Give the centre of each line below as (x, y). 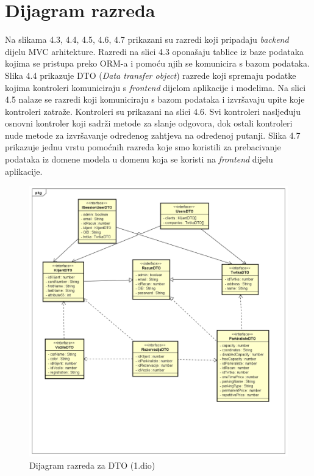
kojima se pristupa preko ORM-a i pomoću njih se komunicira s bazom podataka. (157, 63)
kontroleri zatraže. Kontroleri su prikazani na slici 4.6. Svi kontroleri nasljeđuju (153, 111)
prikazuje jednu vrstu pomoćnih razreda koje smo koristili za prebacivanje (143, 147)
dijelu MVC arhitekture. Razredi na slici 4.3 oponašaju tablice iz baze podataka (155, 51)
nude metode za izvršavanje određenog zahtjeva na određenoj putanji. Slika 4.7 (153, 135)
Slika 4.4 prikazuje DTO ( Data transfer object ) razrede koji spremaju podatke (151, 75)
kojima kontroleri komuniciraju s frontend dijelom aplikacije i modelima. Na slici (155, 87)
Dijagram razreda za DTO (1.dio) (92, 465)
